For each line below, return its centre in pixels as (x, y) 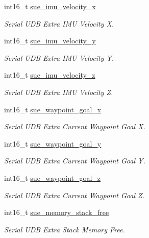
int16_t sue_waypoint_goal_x (53, 109)
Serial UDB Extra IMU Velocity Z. (59, 92)
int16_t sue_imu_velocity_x (50, 6)
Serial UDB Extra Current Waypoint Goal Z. (74, 195)
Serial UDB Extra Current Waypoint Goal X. (75, 126)
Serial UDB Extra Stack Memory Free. (65, 229)
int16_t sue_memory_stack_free (57, 212)
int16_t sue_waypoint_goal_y (53, 143)
